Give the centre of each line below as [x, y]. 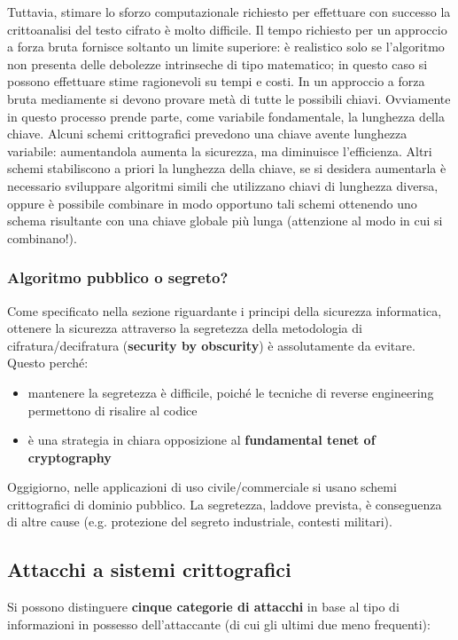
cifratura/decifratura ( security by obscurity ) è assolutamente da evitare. [211, 345]
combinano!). [42, 237]
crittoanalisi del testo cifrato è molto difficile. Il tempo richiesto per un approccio [227, 29]
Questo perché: [48, 363]
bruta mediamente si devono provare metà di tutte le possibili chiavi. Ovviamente [229, 98]
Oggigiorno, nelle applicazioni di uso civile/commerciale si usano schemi [202, 487]
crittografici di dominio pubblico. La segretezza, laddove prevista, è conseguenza [225, 504]
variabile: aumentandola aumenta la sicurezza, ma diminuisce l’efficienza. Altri [220, 150]
